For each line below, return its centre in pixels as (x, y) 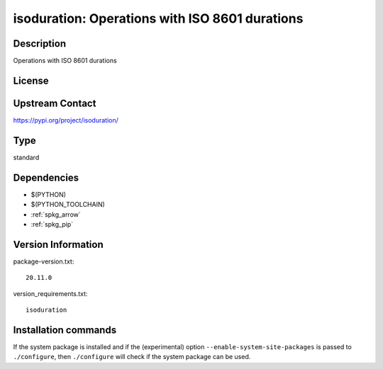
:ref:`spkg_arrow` (56, 214)
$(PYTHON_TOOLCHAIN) (68, 205)
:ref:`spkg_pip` (52, 224)
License (31, 80)
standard (26, 157)
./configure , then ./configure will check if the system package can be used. (132, 357)
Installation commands (65, 330)
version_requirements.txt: (50, 293)
